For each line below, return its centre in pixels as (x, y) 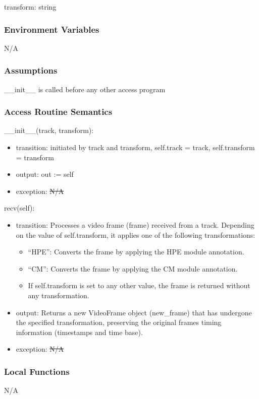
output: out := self (45, 174)
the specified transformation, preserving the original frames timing (119, 322)
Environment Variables (52, 29)
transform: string (30, 7)
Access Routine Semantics (58, 112)
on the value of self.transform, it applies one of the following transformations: (136, 235)
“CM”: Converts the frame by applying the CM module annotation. (133, 268)
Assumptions (31, 70)
